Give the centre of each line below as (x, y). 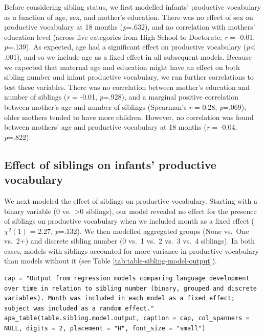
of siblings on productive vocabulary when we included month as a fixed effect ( (129, 221)
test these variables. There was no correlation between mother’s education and (127, 87)
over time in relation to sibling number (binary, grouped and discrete (130, 288)
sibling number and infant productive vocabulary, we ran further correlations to (129, 77)
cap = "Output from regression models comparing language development (127, 279)
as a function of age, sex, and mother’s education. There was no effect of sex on (129, 17)
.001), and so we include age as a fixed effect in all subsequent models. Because (128, 56)
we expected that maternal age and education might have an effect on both (122, 67)
